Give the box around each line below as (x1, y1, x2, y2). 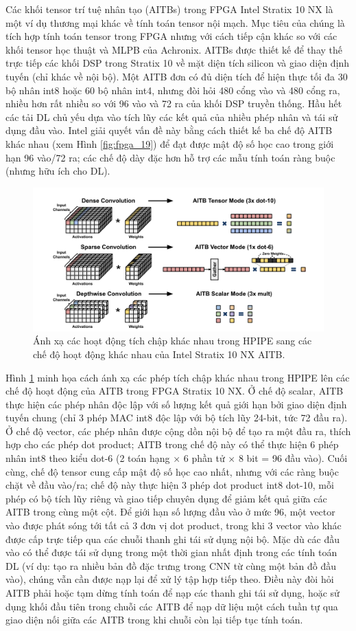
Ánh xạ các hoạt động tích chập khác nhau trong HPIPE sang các (33, 333, 312, 348)
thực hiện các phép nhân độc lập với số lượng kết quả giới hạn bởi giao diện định (5, 397, 347, 411)
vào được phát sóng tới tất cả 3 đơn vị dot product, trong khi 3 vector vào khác (5, 518, 342, 533)
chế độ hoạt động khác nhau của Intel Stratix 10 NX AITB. (33, 346, 285, 361)
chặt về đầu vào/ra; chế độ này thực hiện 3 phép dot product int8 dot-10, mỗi (5, 478, 334, 492)
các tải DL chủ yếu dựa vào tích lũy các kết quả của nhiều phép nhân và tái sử (5, 109, 338, 124)
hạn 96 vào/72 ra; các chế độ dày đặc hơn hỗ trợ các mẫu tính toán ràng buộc (5, 150, 335, 164)
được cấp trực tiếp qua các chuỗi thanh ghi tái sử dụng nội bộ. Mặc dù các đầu (5, 531, 340, 546)
